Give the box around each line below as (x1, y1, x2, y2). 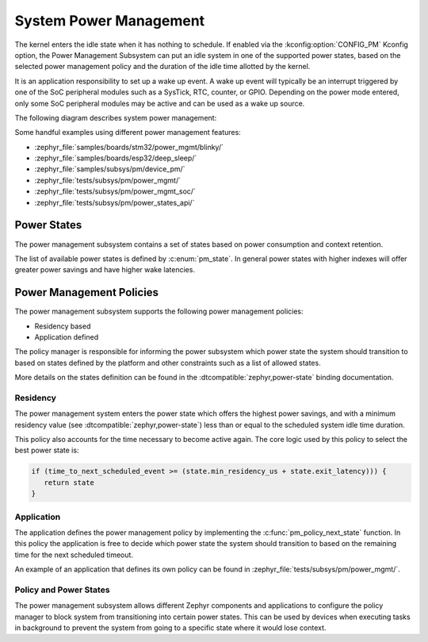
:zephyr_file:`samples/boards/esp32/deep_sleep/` (34, 153, 197, 163)
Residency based (34, 321, 91, 331)
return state (44, 478, 95, 487)
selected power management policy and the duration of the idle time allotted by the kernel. (14, 62, 311, 71)
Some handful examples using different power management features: (14, 128, 241, 137)
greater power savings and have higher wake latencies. (14, 265, 196, 275)
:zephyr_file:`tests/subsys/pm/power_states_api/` (34, 198, 195, 207)
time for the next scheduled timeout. (14, 550, 134, 559)
